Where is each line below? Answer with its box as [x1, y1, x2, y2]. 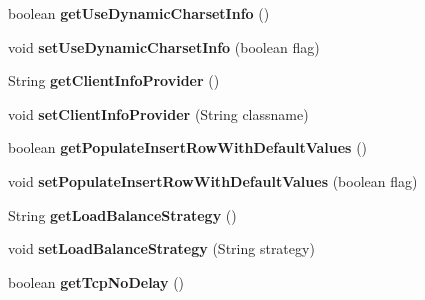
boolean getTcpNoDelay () [8, 271, 185, 292]
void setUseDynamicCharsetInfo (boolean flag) [8, 36, 320, 57]
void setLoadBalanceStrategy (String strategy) [8, 238, 315, 259]
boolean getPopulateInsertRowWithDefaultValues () [8, 137, 368, 158]
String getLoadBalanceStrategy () [8, 204, 237, 225]
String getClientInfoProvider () [8, 70, 220, 91]
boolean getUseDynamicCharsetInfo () [8, 3, 270, 23]
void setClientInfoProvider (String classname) [8, 103, 309, 124]
